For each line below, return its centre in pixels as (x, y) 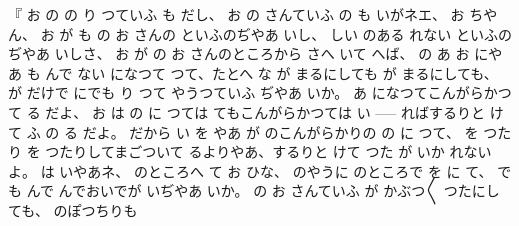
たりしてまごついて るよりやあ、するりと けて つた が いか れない (275, 151)
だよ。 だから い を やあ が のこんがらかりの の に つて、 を (280, 131)
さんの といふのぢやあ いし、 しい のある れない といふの (322, 33)
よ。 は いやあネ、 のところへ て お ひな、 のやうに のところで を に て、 (250, 170)
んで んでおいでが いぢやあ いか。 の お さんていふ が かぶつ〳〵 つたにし (263, 190)
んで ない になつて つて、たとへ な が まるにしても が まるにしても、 (271, 72)
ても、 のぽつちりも (73, 209)
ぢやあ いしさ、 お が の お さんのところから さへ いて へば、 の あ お (239, 53)
